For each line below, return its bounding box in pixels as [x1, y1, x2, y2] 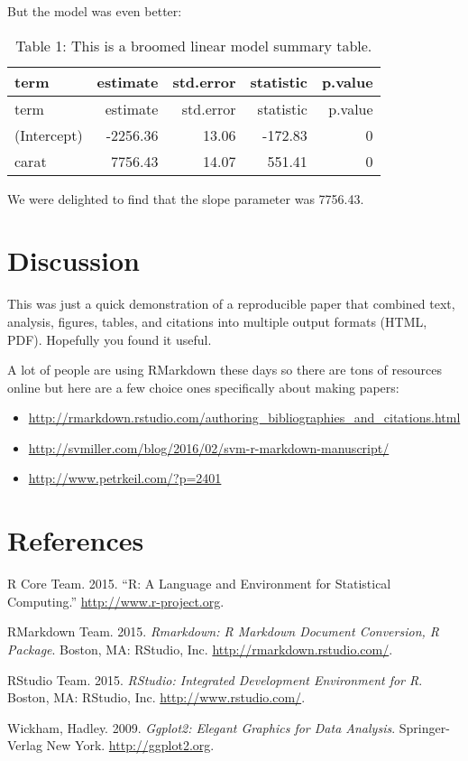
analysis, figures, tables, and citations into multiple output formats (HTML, [7, 311, 427, 330]
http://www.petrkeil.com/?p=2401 [28, 469, 222, 487]
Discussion [7, 242, 140, 279]
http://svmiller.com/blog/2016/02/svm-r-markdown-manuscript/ [28, 438, 390, 457]
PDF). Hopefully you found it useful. [7, 329, 212, 348]
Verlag [7, 736, 42, 755]
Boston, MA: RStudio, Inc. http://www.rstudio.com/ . [7, 688, 306, 707]
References [7, 522, 144, 559]
